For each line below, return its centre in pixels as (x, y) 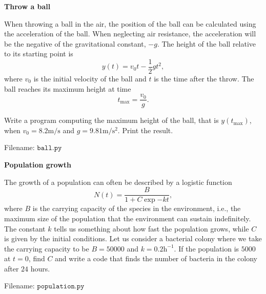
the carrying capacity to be (47, 248)
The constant (25, 228)
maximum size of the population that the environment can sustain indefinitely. (128, 218)
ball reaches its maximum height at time (68, 88)
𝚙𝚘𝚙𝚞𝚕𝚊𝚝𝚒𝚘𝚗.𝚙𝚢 (61, 287)
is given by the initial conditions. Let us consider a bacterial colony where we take (133, 238)
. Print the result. (145, 130)
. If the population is (207, 248)
